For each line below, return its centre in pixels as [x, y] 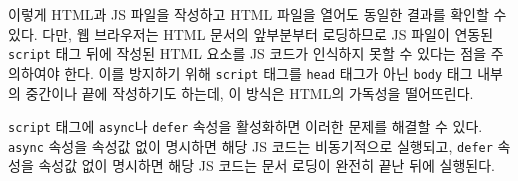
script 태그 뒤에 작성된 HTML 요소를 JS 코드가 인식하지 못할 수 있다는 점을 [247, 53]
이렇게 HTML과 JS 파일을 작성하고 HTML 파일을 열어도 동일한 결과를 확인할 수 [257, 14]
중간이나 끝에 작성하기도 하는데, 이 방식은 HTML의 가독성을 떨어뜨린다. [249, 92]
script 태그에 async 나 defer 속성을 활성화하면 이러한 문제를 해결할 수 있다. [245, 126]
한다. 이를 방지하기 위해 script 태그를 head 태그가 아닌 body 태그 [268, 72]
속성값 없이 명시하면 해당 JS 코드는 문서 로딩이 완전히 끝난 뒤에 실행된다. [266, 165]
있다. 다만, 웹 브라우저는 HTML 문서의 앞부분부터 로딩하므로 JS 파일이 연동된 [251, 33]
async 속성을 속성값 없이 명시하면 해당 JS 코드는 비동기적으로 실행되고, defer [250, 145]
